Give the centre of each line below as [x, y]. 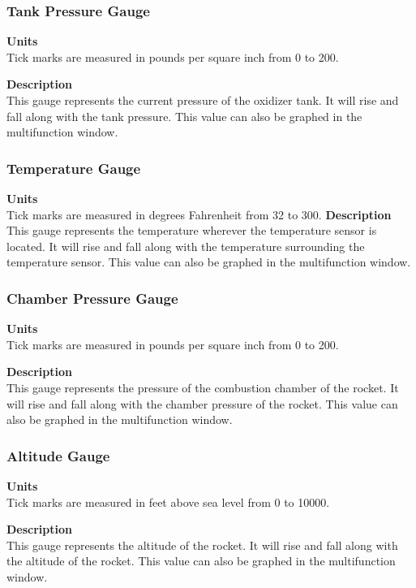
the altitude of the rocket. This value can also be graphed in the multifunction [201, 561]
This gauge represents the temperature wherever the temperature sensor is [192, 230]
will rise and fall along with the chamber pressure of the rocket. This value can [202, 403]
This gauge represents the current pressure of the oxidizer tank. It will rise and [203, 100]
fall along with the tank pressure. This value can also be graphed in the [184, 116]
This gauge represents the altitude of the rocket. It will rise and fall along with [202, 545]
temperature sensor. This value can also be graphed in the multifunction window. [209, 262]
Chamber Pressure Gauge [92, 298]
